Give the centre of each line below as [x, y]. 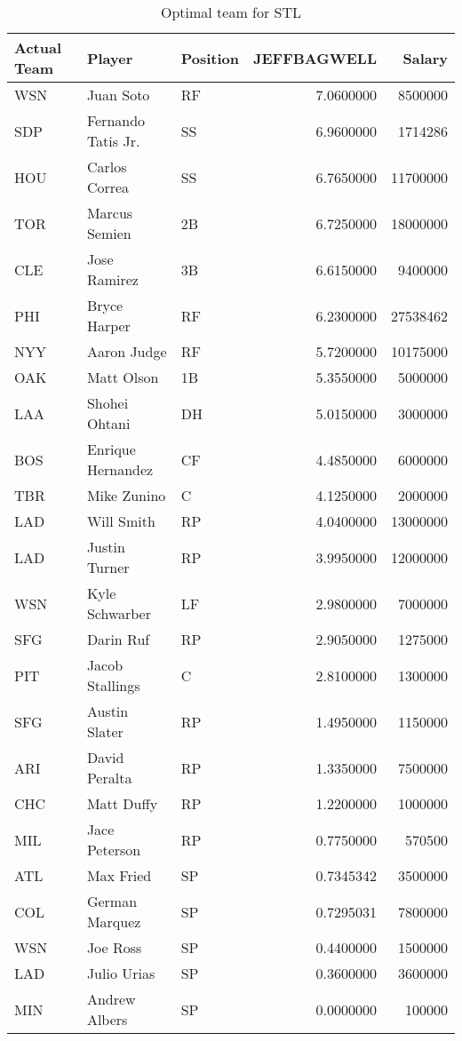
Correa [108, 187]
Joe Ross [114, 947]
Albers [107, 1019]
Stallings [113, 685]
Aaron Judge [127, 351]
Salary [425, 58]
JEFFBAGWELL [315, 58]
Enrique [111, 449]
